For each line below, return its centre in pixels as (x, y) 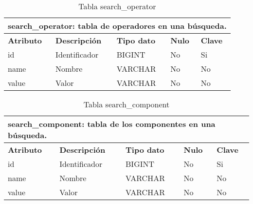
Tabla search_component (126, 104)
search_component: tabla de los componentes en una (112, 124)
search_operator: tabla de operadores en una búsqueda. (117, 26)
